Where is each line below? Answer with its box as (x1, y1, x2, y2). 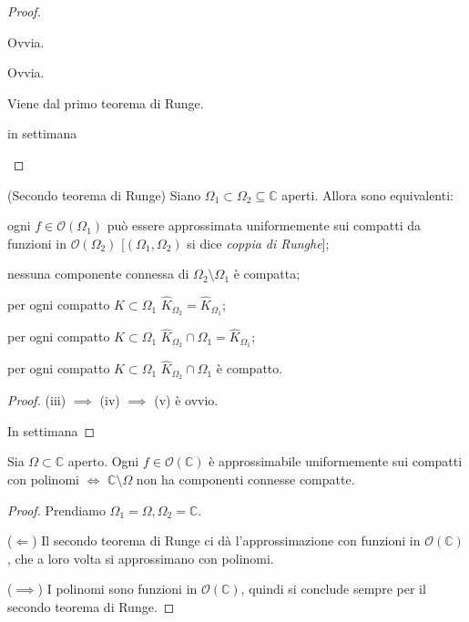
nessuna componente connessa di (7, 264, 189, 283)
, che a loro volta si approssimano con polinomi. (7, 548, 274, 567)
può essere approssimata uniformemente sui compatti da (107, 216, 421, 235)
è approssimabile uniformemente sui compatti (209, 452, 463, 471)
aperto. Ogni (67, 452, 139, 471)
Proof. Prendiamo (7, 500, 106, 519)
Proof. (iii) (7, 391, 66, 410)
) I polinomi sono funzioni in (37, 579, 198, 598)
